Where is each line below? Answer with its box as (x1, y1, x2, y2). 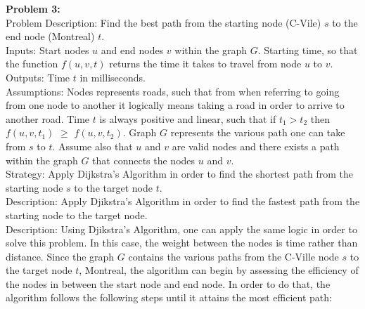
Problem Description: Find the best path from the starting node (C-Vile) (6, 15, 321, 29)
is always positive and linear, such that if (99, 111, 276, 126)
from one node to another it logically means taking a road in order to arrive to (6, 98, 345, 112)
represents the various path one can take (170, 125, 345, 140)
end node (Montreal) (6, 29, 95, 44)
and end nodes (101, 42, 164, 57)
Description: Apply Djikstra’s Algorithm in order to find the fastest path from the (6, 194, 360, 209)
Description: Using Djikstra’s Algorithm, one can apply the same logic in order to (6, 221, 357, 236)
